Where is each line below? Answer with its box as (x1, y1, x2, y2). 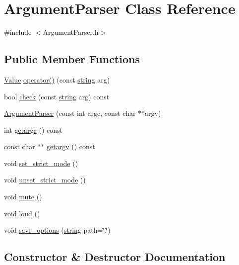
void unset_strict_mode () (4, 175, 86, 185)
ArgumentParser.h (43, 27, 99, 37)
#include (4, 27, 32, 37)
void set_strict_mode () (4, 158, 78, 168)
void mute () (4, 191, 42, 202)
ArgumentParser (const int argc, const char (4, 108, 136, 118)
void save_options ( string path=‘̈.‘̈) (4, 225, 111, 235)
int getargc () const (4, 124, 62, 135)
